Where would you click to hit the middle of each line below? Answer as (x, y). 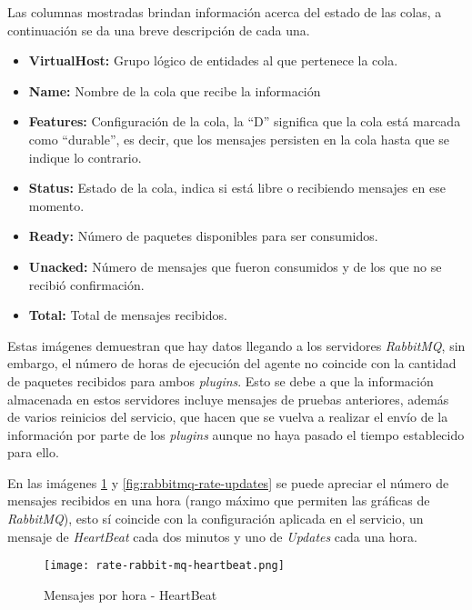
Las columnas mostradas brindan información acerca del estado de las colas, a (225, 12)
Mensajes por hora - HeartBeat (131, 594)
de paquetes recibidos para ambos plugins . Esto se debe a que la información (221, 380)
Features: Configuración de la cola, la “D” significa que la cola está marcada (245, 121)
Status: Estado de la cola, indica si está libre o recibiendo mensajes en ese (237, 188)
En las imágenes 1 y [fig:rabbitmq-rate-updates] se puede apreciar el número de (228, 482)
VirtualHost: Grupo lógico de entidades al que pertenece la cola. (213, 60)
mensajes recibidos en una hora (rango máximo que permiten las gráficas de (219, 500)
